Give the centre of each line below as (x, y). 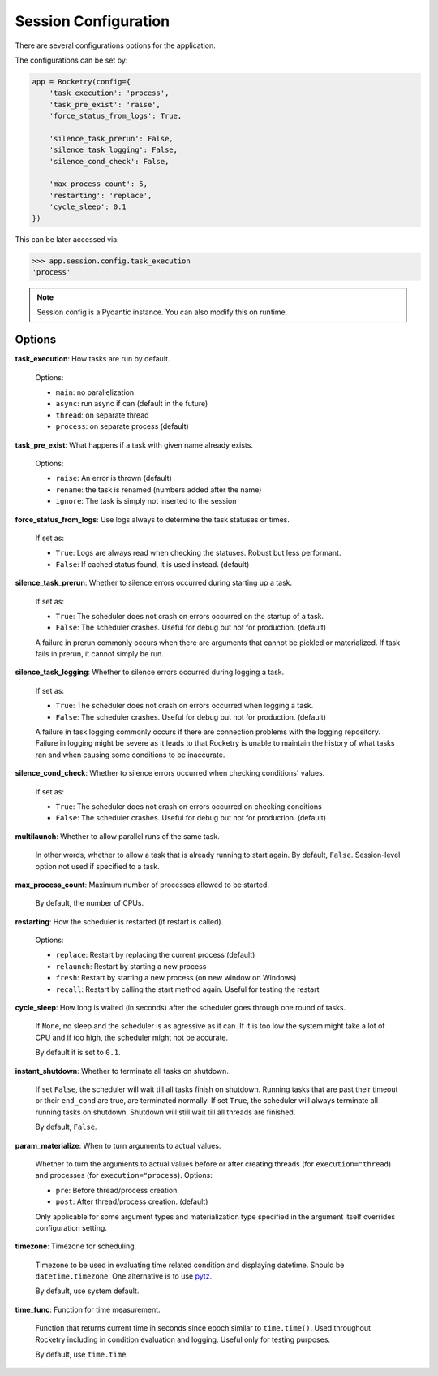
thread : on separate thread (102, 415)
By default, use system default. (87, 1291)
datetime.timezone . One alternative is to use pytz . (124, 1276)
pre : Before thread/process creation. (118, 1190)
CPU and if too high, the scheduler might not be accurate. (132, 1037)
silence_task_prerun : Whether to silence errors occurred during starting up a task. (154, 583)
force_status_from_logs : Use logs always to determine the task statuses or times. (152, 519)
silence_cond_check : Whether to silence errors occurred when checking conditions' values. (170, 773)
